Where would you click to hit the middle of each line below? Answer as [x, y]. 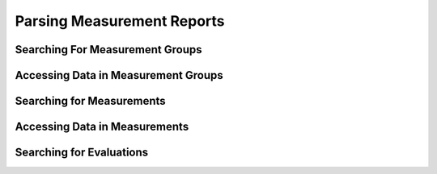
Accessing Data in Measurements [102, 127]
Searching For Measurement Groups [108, 50]
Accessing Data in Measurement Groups [119, 75]
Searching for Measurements [90, 101]
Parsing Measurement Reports [120, 21]
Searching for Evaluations [82, 153]
